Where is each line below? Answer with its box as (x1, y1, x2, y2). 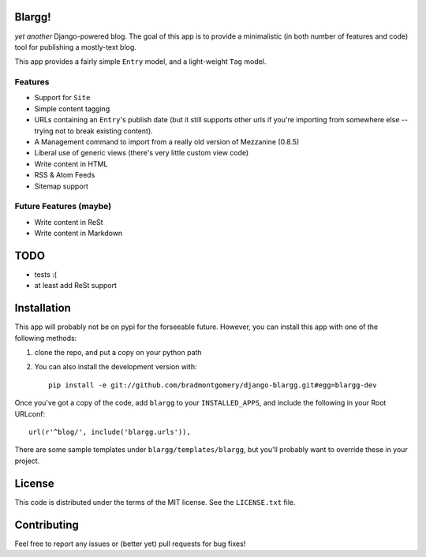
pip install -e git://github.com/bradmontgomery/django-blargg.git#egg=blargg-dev (48, 380, 377, 390)
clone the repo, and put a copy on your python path (34, 348, 202, 357)
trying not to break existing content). (34, 126, 153, 136)
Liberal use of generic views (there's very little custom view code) (34, 148, 249, 158)
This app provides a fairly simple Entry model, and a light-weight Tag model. (14, 57, 267, 66)
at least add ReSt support (34, 281, 118, 290)
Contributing (14, 518, 79, 532)
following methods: (14, 333, 77, 342)
